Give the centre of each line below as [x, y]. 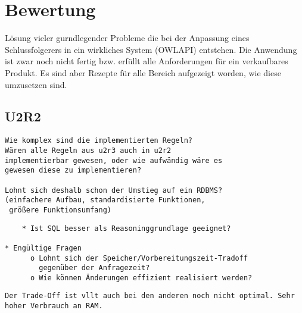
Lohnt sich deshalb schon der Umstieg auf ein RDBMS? [114, 190]
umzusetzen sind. [36, 84]
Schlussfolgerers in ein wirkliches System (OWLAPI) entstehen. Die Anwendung [151, 49]
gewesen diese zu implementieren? [73, 170]
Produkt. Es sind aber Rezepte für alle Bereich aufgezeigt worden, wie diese [143, 72]
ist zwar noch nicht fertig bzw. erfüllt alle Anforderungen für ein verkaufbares [147, 61]
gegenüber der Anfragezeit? [94, 268]
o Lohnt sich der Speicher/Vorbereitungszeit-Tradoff [139, 258]
